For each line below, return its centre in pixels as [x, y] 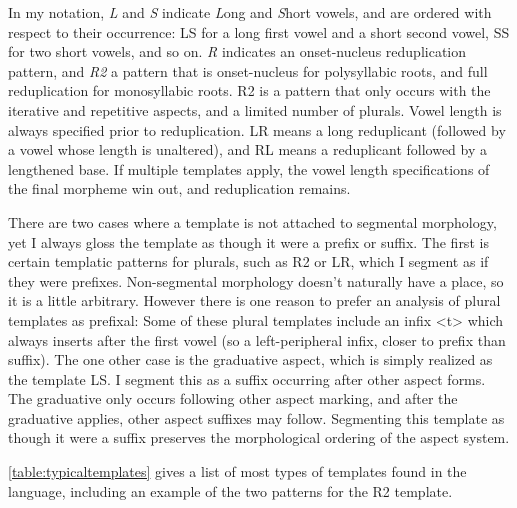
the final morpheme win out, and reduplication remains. [179, 188]
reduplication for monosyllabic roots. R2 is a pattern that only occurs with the [249, 90]
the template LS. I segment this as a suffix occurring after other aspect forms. [247, 378]
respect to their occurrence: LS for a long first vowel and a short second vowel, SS [259, 31]
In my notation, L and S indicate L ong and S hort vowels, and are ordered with [250, 12]
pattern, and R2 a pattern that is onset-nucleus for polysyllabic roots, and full [248, 70]
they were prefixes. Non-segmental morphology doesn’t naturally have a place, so [256, 280]
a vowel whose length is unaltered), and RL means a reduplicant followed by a [248, 149]
